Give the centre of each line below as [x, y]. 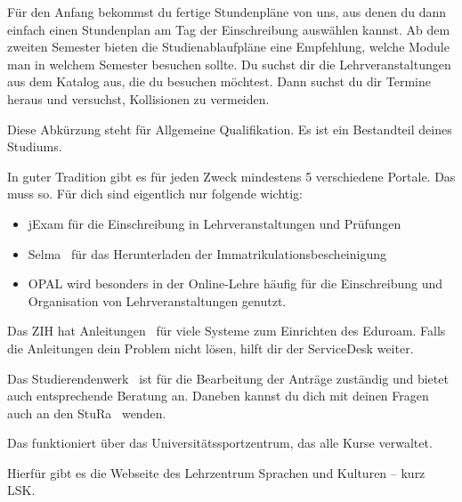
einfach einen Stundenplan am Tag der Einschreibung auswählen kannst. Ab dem [229, 29]
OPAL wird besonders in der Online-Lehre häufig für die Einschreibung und [235, 283]
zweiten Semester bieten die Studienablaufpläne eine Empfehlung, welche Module [228, 47]
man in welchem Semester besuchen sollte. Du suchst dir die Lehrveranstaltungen [229, 64]
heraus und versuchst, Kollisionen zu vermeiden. [138, 98]
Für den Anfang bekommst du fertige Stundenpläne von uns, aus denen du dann [227, 12]
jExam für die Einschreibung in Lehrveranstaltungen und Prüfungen [215, 223]
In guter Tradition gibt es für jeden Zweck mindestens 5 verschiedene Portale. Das [231, 176]
